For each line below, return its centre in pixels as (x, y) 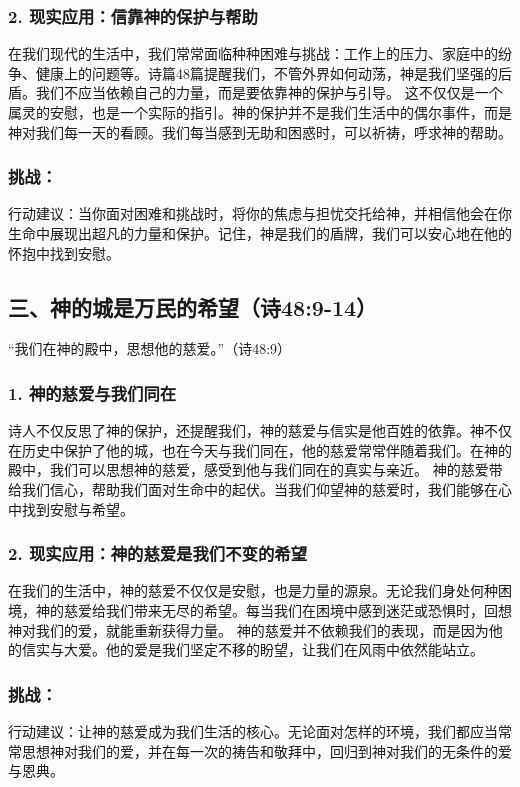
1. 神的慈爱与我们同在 (92, 392)
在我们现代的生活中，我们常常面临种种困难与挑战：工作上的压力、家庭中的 (253, 53)
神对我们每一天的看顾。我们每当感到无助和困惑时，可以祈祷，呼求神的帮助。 (260, 131)
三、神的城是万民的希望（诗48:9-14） (193, 306)
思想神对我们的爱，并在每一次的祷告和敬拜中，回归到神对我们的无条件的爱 (266, 750)
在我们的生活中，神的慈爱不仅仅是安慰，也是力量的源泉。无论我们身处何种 (253, 590)
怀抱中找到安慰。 (64, 252)
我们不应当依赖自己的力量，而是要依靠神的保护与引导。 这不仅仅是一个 (269, 92)
